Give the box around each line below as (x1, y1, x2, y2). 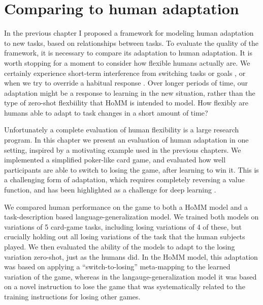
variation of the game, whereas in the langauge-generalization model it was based (4, 271, 257, 282)
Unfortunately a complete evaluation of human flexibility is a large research (4, 124, 239, 135)
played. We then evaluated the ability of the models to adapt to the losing (4, 241, 235, 252)
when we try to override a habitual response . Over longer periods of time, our (4, 77, 248, 88)
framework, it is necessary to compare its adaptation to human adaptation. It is (4, 47, 252, 58)
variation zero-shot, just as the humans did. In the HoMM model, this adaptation (4, 251, 258, 262)
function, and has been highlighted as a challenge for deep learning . (4, 184, 216, 195)
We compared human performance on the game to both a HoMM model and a (4, 201, 248, 212)
